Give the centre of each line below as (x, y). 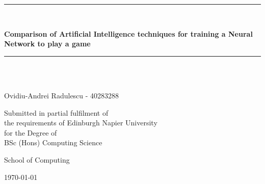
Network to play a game (47, 44)
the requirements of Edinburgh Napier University (81, 123)
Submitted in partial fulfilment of (56, 112)
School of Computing (37, 159)
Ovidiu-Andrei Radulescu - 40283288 (62, 95)
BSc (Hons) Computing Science (53, 142)
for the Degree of (31, 132)
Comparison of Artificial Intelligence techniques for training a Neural (128, 33)
